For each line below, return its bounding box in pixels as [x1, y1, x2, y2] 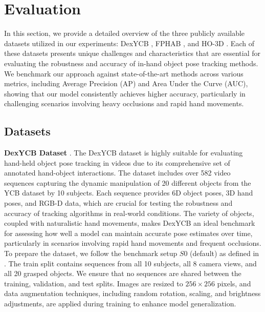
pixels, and [217, 278, 251, 288]
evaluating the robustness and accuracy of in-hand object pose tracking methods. [4, 57, 258, 68]
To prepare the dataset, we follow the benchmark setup [4, 248, 178, 259]
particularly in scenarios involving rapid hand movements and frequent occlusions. [4, 238, 261, 248]
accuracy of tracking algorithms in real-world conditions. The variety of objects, [4, 207, 254, 218]
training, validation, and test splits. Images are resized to [4, 278, 183, 288]
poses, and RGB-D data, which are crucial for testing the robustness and [4, 198, 233, 208]
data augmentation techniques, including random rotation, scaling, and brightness [4, 288, 261, 299]
